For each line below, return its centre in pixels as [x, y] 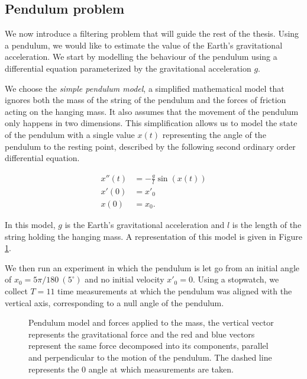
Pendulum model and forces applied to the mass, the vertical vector [151, 322]
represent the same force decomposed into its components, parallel [148, 346]
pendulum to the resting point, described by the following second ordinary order [150, 146]
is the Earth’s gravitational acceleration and [145, 224]
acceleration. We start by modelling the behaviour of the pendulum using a [141, 57]
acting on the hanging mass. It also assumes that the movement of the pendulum [152, 111]
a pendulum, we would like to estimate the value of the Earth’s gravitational [144, 45]
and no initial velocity [125, 279]
